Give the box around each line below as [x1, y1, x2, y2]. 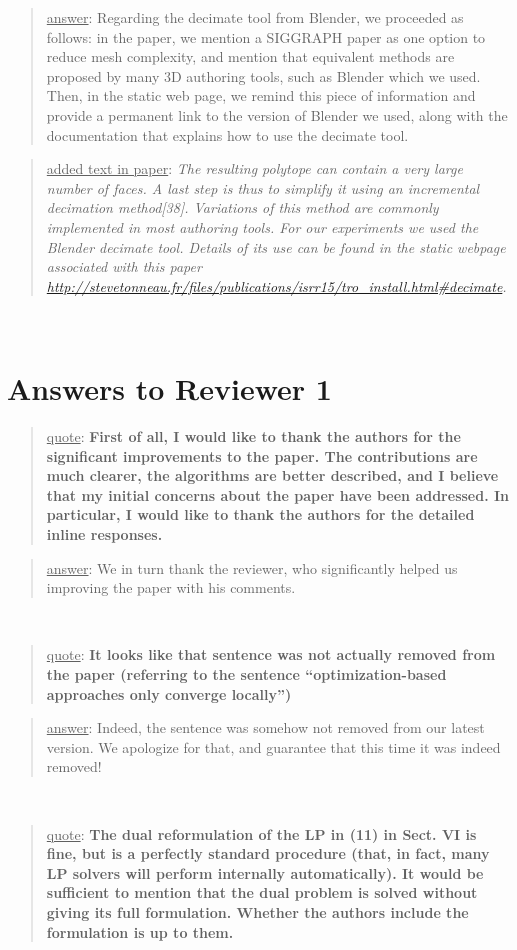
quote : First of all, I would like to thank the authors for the [46, 426, 461, 447]
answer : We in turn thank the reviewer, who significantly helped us [46, 557, 458, 578]
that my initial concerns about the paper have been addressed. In [46, 484, 510, 505]
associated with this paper [46, 256, 202, 277]
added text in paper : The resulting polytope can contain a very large [46, 158, 463, 179]
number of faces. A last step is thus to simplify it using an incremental [46, 177, 480, 198]
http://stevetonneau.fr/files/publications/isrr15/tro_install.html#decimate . [46, 275, 507, 296]
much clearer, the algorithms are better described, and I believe [46, 465, 499, 486]
